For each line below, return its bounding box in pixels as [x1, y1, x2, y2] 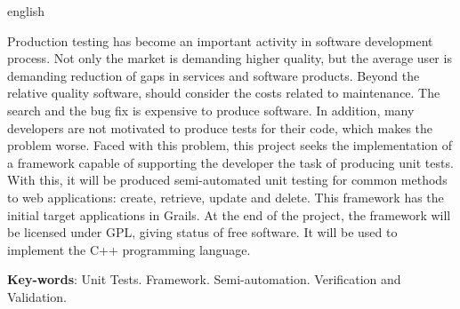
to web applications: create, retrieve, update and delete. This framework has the [7, 187, 444, 206]
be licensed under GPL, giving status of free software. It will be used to [7, 223, 398, 242]
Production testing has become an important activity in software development [7, 31, 433, 50]
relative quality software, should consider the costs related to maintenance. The [7, 83, 440, 102]
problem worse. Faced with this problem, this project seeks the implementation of [7, 136, 453, 154]
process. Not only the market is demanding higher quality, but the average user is [7, 49, 452, 67]
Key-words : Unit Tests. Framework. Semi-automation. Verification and [7, 270, 401, 289]
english [7, 2, 45, 20]
